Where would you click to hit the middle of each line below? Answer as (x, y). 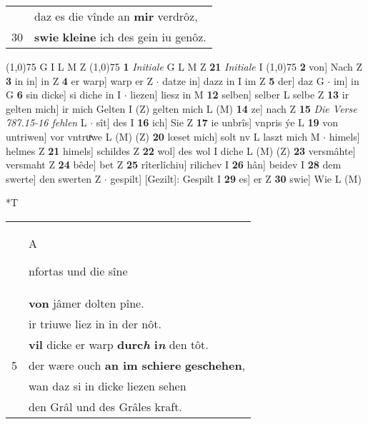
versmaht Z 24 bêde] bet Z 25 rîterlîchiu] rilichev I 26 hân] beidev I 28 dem (174, 165)
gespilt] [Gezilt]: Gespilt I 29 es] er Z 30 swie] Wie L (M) (236, 178)
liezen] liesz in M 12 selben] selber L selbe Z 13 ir (240, 95)
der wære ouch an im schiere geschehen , (137, 365)
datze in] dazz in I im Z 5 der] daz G (243, 80)
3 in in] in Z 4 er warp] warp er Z (80, 80)
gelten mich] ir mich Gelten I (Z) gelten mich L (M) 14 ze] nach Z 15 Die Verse (181, 108)
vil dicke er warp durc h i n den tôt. (119, 344)
